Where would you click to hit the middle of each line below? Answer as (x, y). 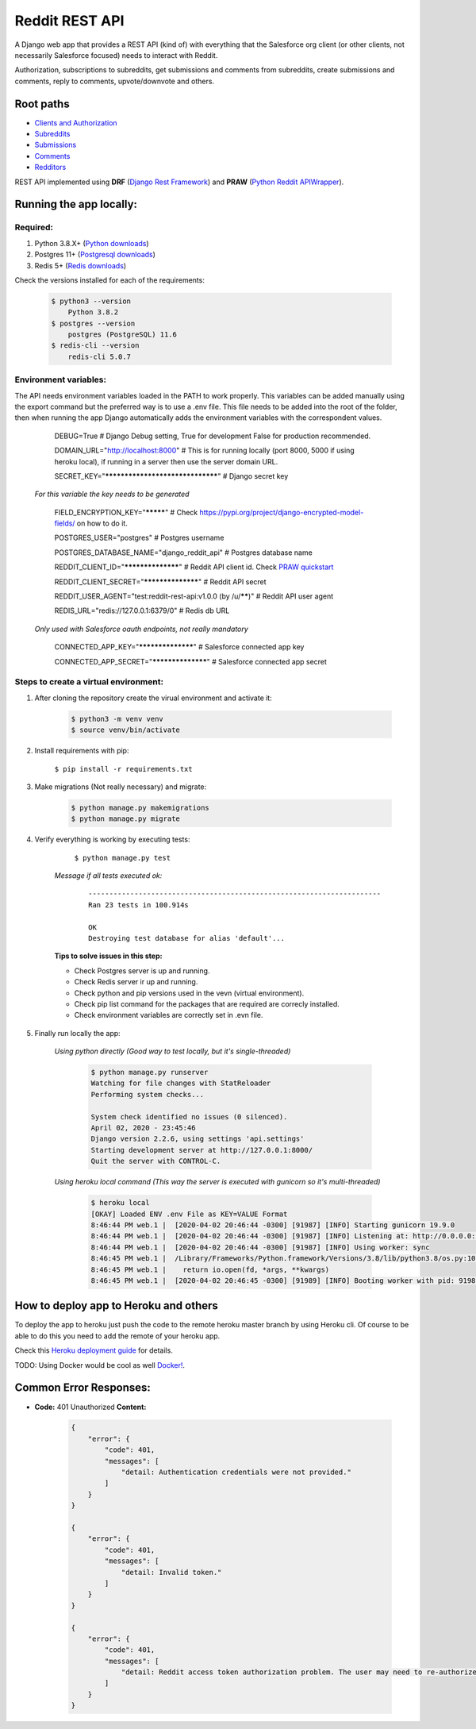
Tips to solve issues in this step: (108, 956)
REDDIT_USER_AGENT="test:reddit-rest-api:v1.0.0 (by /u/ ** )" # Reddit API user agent (194, 596)
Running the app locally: (76, 204)
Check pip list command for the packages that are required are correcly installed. (207, 1003)
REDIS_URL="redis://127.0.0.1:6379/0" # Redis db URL (142, 610)
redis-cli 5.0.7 (99, 356)
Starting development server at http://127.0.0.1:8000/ (202, 1150)
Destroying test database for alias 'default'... (187, 938)
